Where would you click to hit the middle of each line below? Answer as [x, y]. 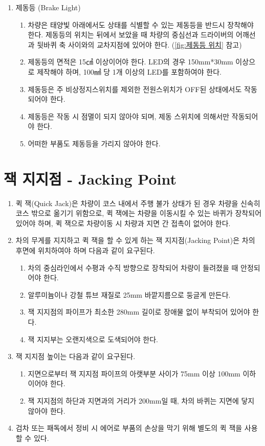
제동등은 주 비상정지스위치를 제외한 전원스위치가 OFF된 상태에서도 [135, 89]
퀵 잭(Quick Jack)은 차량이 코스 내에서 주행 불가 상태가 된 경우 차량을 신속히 [138, 203]
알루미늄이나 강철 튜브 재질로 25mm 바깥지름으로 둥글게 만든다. [129, 294]
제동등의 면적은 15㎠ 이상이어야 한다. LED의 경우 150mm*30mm [130, 62]
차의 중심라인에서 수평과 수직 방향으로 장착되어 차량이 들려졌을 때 [133, 267]
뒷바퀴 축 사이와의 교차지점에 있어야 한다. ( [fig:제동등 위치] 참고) [139, 44]
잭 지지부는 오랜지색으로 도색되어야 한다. [93, 339]
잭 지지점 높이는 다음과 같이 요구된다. [75, 356]
